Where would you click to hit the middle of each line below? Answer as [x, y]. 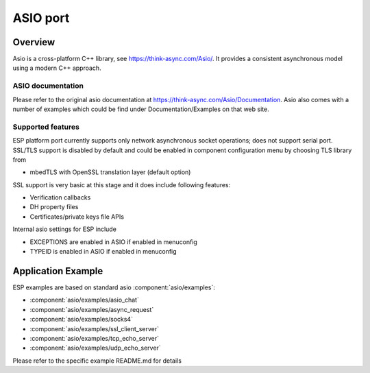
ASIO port [41, 18]
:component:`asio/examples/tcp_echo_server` [94, 338]
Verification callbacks [60, 197]
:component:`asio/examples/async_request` [92, 309]
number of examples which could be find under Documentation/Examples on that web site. [141, 109]
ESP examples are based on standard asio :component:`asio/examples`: [114, 287]
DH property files [54, 207]
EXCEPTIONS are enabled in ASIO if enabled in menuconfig [114, 242]
